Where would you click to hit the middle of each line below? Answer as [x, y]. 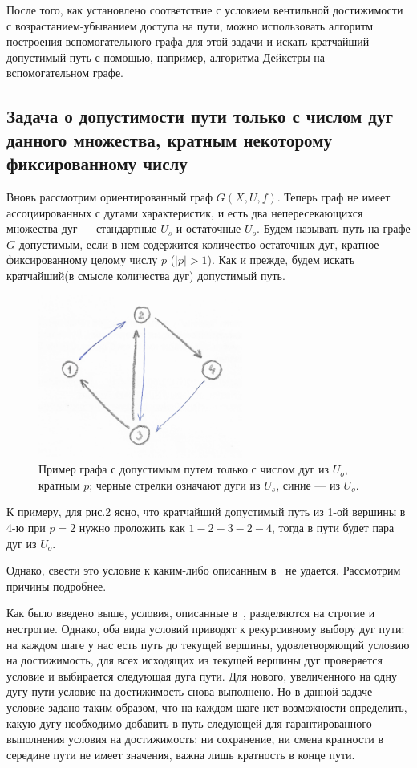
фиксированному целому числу [82, 260]
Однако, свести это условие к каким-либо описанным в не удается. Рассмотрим [204, 570]
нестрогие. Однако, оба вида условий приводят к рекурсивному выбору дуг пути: [206, 628]
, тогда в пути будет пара [333, 527]
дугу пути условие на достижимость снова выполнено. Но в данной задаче [190, 691]
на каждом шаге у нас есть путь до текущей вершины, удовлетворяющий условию [208, 644]
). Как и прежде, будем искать [281, 260]
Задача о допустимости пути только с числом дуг [200, 116]
